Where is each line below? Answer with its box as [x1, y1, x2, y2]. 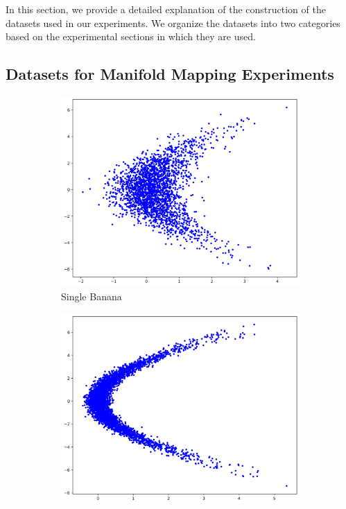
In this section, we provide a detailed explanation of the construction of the [6, 2, 326, 16]
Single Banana [61, 289, 122, 304]
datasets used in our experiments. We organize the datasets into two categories [6, 15, 340, 30]
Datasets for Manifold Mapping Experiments [6, 63, 334, 85]
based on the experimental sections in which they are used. [6, 29, 256, 44]
